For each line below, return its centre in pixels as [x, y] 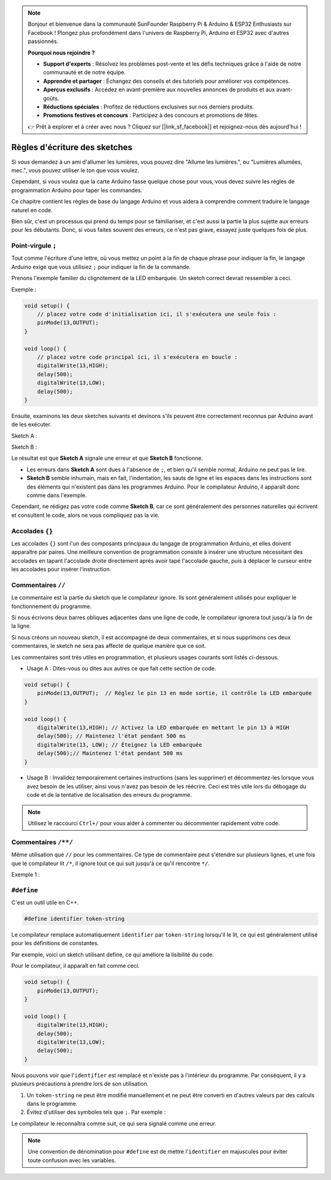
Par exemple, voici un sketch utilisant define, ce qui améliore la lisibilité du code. [113, 954]
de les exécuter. [32, 424]
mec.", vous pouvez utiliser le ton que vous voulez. [75, 170]
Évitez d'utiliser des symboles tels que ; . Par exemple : [96, 1112]
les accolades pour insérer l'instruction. [61, 569]
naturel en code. [32, 210]
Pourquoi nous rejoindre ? [61, 53]
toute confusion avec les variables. [72, 1160]
